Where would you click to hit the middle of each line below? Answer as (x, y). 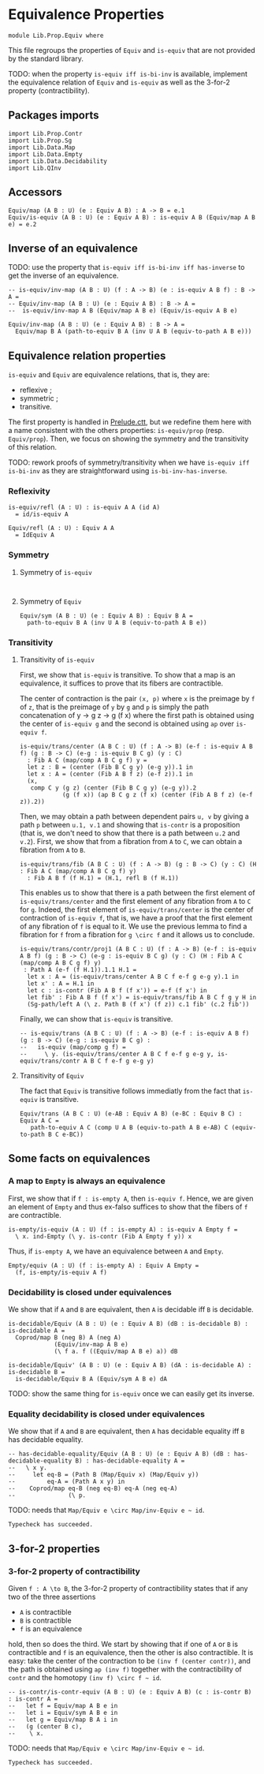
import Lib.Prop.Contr (45, 133)
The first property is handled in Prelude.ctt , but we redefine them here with (130, 422)
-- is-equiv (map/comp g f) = (73, 1048)
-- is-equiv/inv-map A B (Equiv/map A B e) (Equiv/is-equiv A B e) (123, 311)
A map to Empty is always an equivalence (87, 1181)
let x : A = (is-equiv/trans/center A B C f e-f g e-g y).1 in (133, 977)
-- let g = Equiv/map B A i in (63, 1720)
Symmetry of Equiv (50, 601)
